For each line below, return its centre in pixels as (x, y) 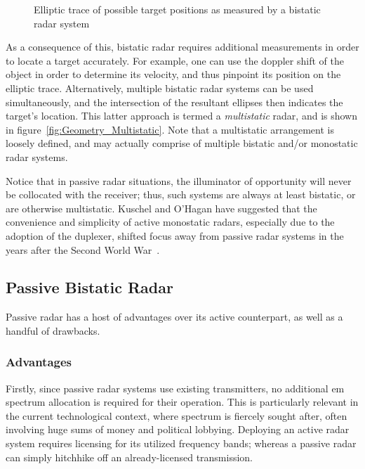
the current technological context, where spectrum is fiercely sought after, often (177, 415)
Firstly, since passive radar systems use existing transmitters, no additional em (175, 388)
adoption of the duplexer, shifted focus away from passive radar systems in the (175, 235)
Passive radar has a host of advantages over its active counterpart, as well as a (174, 317)
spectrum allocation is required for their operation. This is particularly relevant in (182, 402)
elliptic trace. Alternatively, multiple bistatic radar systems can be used (160, 88)
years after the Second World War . (83, 249)
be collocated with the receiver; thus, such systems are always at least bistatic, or (181, 194)
